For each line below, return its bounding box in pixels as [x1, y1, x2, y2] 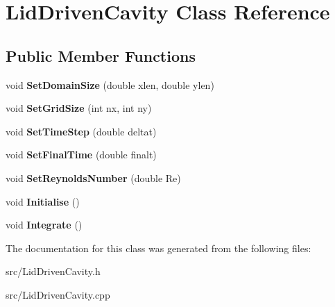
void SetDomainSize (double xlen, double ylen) [6, 77, 214, 92]
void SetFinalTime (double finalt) [6, 147, 157, 162]
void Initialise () [6, 194, 80, 208]
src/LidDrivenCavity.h [6, 264, 101, 279]
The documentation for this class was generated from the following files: [6, 240, 311, 255]
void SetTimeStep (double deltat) [6, 124, 157, 138]
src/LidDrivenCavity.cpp [6, 287, 110, 301]
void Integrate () [6, 217, 83, 232]
